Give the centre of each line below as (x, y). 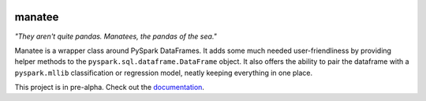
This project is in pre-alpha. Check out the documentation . (110, 88)
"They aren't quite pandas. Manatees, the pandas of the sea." (116, 36)
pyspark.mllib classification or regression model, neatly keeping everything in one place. (164, 73)
